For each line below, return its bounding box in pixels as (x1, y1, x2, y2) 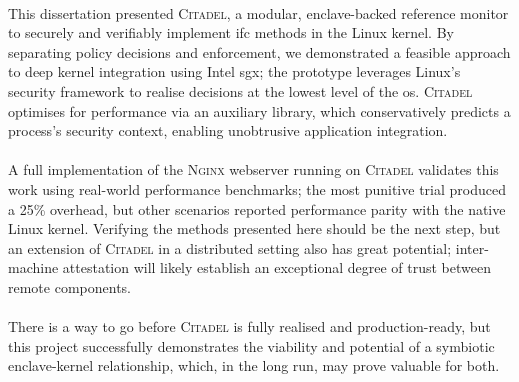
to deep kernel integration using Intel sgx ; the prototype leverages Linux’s (8, 61, 461, 82)
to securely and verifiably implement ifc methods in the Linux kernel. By (8, 22, 454, 43)
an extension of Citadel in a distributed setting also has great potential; (8, 237, 452, 258)
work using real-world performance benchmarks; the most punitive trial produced (8, 178, 506, 199)
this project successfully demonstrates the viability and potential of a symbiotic (8, 335, 495, 356)
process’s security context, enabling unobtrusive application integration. (8, 120, 448, 141)
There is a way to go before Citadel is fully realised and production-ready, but (8, 316, 491, 337)
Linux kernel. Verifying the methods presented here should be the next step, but (8, 218, 501, 239)
